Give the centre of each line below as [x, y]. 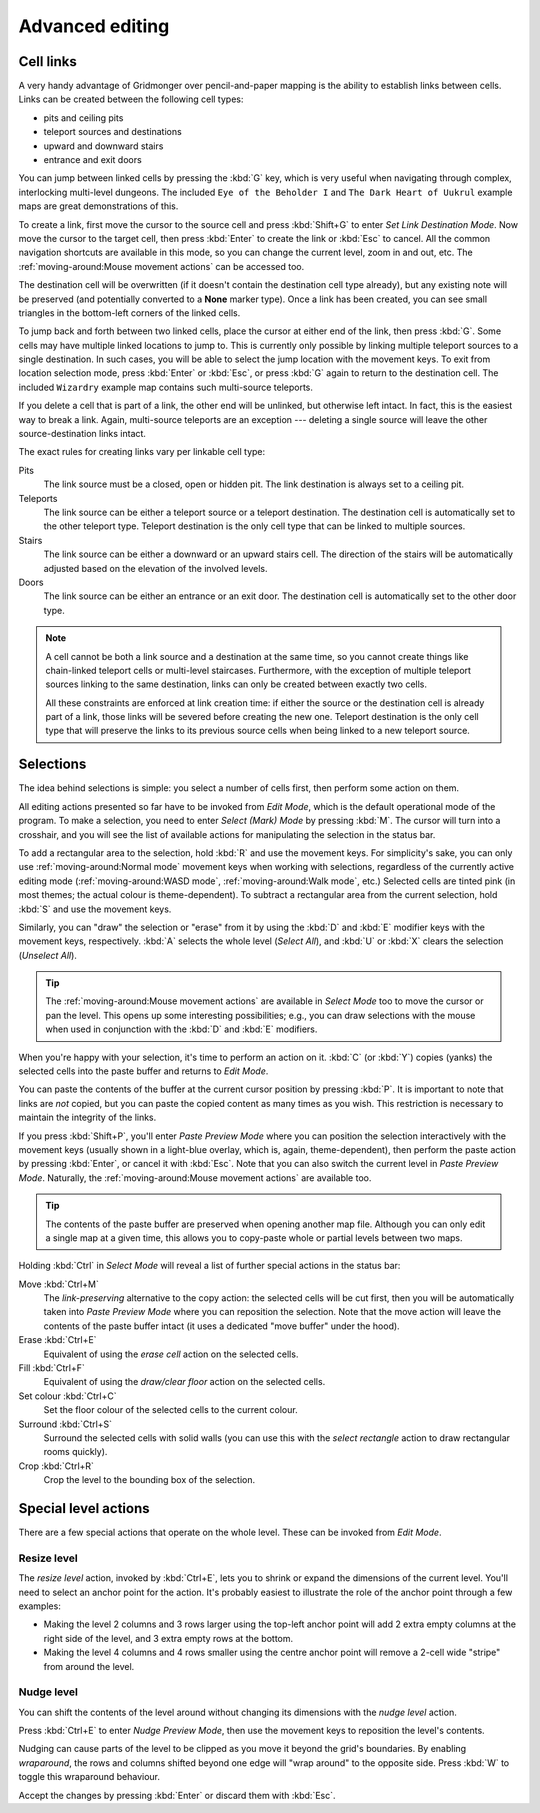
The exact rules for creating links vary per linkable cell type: [142, 452]
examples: [40, 1606]
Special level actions [84, 1508]
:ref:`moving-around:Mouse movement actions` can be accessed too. [161, 266]
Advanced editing [94, 26]
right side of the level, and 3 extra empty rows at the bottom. [168, 1638]
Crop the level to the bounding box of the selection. [149, 1480]
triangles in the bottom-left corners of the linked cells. [129, 312]
